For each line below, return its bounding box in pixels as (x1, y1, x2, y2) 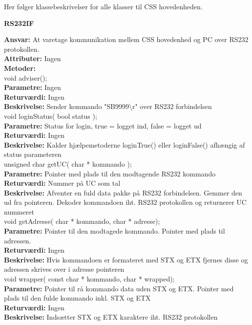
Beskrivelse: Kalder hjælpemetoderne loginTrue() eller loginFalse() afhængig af (4, 139, 245, 150)
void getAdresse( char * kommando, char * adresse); (4, 216, 160, 226)
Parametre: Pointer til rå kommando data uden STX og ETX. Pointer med (4, 283, 234, 293)
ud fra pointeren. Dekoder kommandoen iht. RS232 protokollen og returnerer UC (4, 197, 247, 207)
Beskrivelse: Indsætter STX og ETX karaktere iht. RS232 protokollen (4, 312, 218, 322)
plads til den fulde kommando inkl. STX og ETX (4, 293, 151, 303)
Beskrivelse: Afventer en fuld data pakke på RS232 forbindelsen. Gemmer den (4, 187, 242, 197)
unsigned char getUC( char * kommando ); (4, 158, 132, 169)
